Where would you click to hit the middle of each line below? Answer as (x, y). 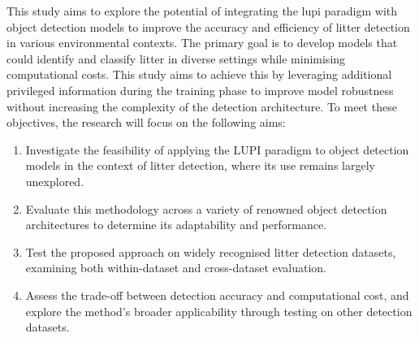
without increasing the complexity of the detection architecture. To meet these (202, 106)
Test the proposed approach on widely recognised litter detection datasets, (211, 251)
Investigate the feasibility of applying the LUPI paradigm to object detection (217, 149)
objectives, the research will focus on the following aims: (146, 122)
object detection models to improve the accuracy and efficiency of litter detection (208, 26)
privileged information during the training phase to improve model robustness (200, 90)
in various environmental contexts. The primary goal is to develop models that (202, 43)
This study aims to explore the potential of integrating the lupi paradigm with (202, 11)
